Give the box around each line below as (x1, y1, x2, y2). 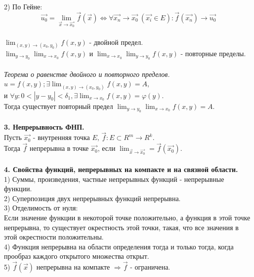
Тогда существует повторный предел (4, 101, 113, 111)
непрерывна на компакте (36, 262, 110, 272)
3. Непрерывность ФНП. (4, 121, 85, 132)
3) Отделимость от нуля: (4, 203, 78, 213)
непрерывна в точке (29, 143, 89, 153)
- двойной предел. (89, 36, 143, 47)
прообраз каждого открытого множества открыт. (4, 251, 149, 261)
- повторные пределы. (180, 48, 246, 58)
